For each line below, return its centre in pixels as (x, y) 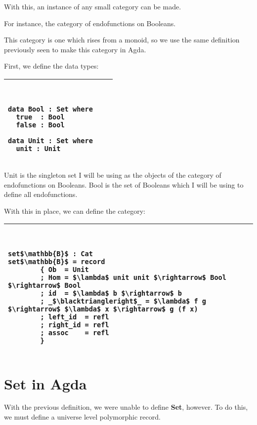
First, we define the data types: (51, 66)
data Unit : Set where (50, 140)
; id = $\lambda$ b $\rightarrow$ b (111, 293)
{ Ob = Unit (64, 270)
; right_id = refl (75, 325)
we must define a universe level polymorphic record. (82, 417)
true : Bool (40, 117)
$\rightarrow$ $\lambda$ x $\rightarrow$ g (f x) (103, 309)
